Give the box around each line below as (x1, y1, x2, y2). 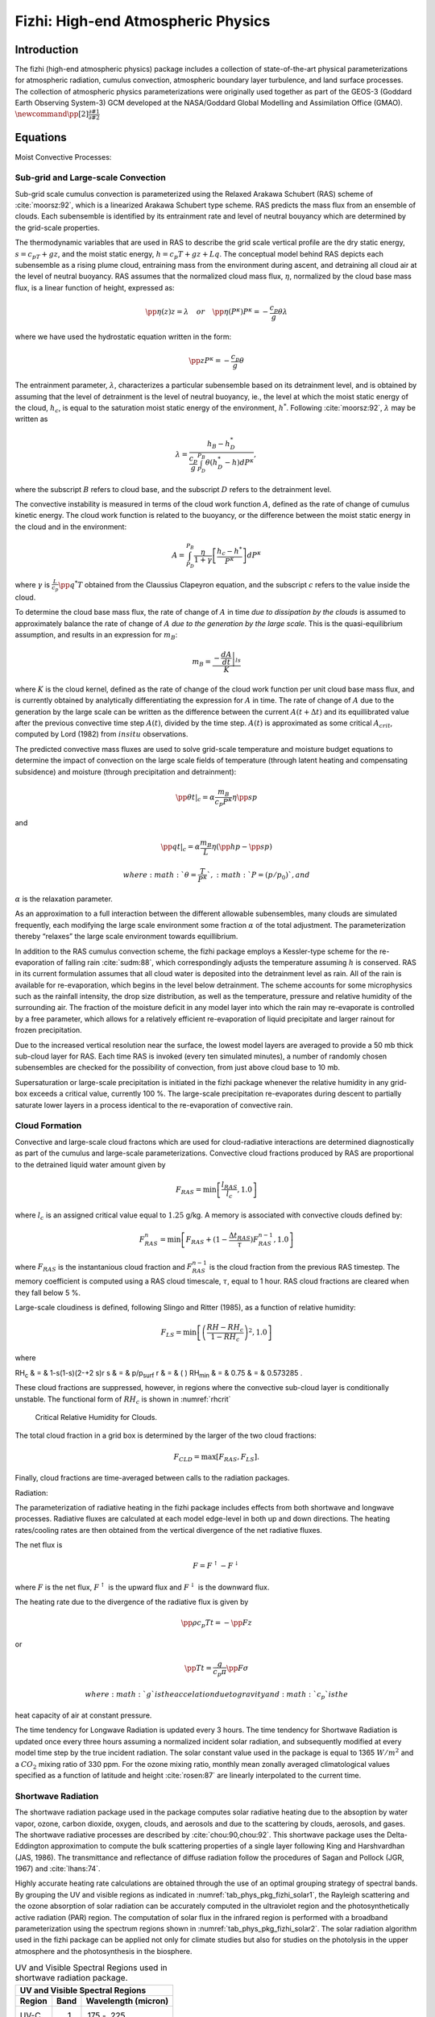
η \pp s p (232, 792, 258, 802)
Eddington (14, 1841, 49, 1851)
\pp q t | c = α (160, 842, 201, 854)
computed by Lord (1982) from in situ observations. (14, 729, 188, 739)
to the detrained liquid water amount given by (14, 1159, 166, 1169)
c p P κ (214, 796, 233, 808)
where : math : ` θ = (122, 871, 197, 879)
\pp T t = (184, 1664, 213, 1673)
